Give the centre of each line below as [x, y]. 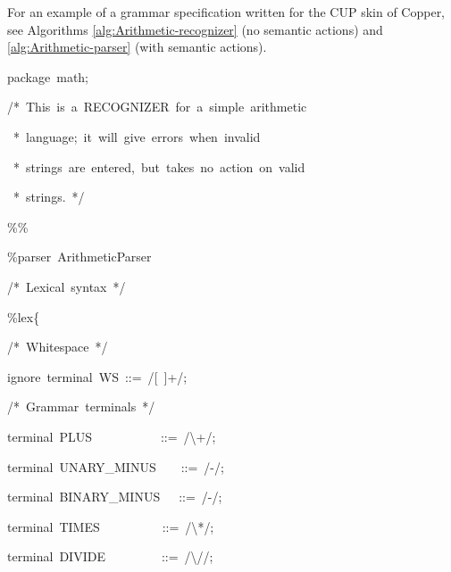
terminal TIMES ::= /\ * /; [111, 526]
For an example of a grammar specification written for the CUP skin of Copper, [226, 12]
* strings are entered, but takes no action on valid [159, 166]
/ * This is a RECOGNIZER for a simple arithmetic [157, 107]
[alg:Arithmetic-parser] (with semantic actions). [137, 47]
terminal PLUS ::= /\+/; [112, 436]
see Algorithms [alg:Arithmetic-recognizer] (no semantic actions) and [195, 29]
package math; [48, 76]
